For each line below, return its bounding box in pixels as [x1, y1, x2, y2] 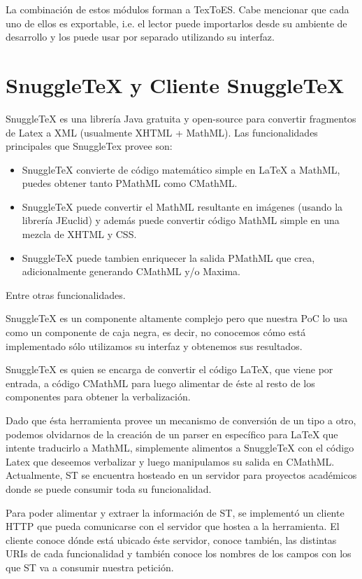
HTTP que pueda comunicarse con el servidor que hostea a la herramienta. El [6, 519, 340, 533]
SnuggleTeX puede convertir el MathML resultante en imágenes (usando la [22, 199, 343, 214]
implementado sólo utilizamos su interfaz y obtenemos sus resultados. [6, 338, 303, 353]
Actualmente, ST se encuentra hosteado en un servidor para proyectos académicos [6, 468, 357, 482]
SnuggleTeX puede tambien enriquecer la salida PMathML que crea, [22, 250, 315, 265]
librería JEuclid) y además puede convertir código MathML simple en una [22, 213, 340, 228]
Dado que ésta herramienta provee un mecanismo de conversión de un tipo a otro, [6, 413, 356, 427]
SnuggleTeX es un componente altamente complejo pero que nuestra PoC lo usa [6, 311, 348, 326]
